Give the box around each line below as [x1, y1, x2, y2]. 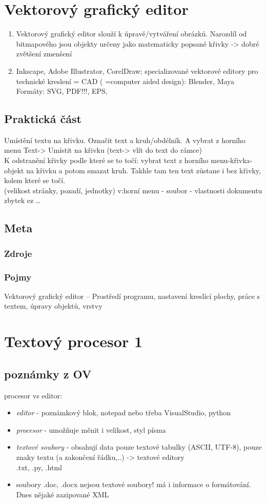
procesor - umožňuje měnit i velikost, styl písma [16, 424, 166, 435]
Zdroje [4, 247, 32, 259]
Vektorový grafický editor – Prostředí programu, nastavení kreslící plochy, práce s [4, 290, 260, 301]
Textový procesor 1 [4, 331, 143, 352]
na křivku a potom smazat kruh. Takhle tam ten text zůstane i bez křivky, [26, 165, 261, 175]
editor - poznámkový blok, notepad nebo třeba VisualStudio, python [16, 407, 231, 418]
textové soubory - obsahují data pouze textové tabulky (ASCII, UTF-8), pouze [16, 441, 262, 452]
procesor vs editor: [4, 390, 63, 400]
